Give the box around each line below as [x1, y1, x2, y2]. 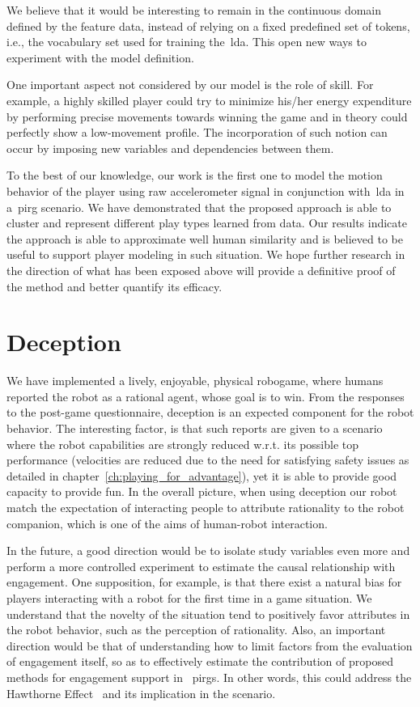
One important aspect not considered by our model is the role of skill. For [6, 76, 374, 93]
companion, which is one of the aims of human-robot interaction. [6, 514, 328, 531]
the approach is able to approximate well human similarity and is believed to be [6, 230, 403, 247]
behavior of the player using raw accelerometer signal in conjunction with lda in [6, 182, 405, 199]
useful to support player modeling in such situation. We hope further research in [6, 246, 405, 263]
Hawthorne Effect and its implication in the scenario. [6, 684, 276, 701]
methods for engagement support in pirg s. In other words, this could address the [6, 668, 412, 685]
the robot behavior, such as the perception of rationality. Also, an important [6, 621, 386, 638]
